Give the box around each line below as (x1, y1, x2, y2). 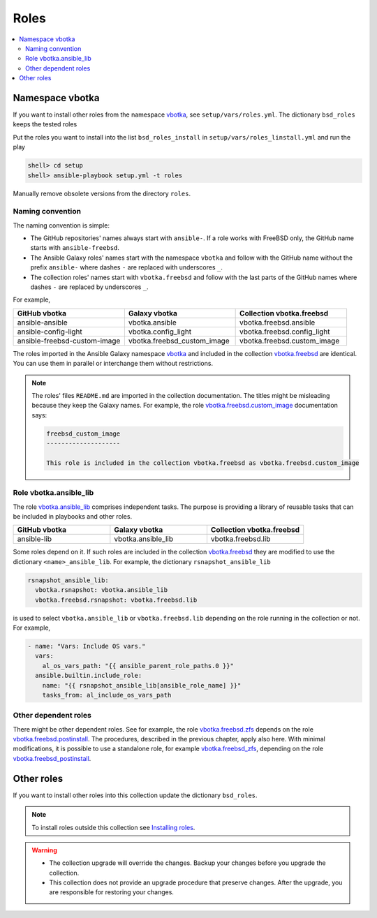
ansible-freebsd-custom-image (17, 336, 121, 346)
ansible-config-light (17, 327, 83, 336)
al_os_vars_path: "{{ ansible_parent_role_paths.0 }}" (42, 662, 234, 669)
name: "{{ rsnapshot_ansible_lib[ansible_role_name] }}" (42, 681, 242, 689)
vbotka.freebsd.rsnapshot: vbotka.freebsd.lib (35, 595, 198, 604)
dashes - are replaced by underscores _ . (30, 283, 149, 291)
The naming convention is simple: (13, 221, 110, 230)
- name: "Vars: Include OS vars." (27, 642, 146, 650)
